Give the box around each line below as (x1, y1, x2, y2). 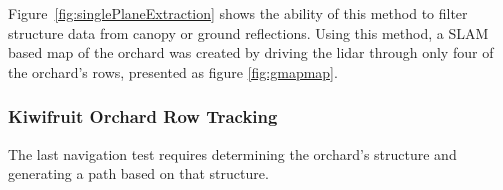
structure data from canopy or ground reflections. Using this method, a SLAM (8, 22, 489, 43)
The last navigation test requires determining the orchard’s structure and (8, 143, 457, 164)
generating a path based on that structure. (8, 163, 269, 184)
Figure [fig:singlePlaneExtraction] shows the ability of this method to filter (8, 3, 468, 23)
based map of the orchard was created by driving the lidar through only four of (8, 42, 494, 63)
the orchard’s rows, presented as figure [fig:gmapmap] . (8, 61, 338, 82)
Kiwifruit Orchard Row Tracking (8, 104, 278, 129)
